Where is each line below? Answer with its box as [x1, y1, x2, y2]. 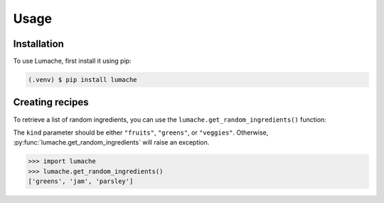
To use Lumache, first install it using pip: [13, 57, 132, 66]
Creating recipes [13, 96, 89, 108]
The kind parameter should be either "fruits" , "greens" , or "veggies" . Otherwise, [13, 128, 269, 137]
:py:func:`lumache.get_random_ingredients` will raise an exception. [13, 138, 210, 147]
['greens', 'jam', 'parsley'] [28, 177, 134, 185]
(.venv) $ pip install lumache [28, 76, 138, 84]
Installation [13, 38, 64, 50]
